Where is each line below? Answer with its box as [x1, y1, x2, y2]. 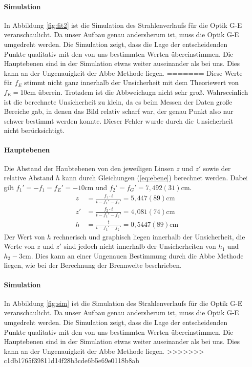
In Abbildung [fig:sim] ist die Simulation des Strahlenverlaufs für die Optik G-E [4, 298, 243, 308]
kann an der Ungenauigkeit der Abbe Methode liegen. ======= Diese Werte [4, 67, 243, 78]
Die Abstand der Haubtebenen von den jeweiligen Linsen [4, 163, 174, 173]
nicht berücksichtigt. [4, 125, 65, 135]
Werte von [4, 241, 35, 251]
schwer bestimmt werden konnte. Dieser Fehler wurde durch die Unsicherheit [4, 115, 233, 126]
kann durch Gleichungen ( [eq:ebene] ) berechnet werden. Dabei [62, 173, 248, 183]
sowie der [203, 163, 231, 173]
